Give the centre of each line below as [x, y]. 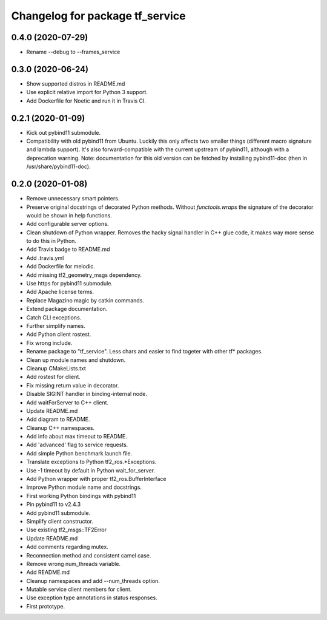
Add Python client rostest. [59, 335]
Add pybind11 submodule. [58, 513]
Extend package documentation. [67, 309]
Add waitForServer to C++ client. [68, 402]
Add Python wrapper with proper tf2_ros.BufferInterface [96, 479]
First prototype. [46, 606]
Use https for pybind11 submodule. [70, 284]
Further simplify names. [56, 325]
